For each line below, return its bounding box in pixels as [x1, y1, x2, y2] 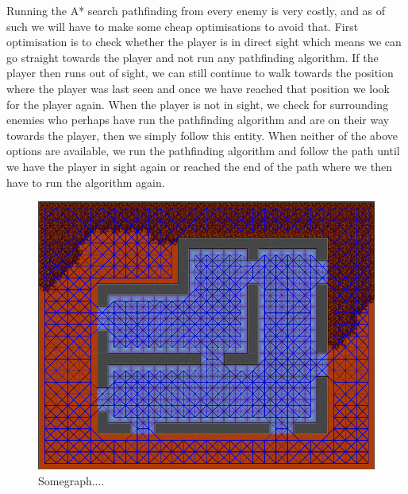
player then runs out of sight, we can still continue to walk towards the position [6, 64, 394, 81]
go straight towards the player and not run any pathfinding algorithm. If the [6, 49, 379, 65]
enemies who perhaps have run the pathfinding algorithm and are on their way [6, 111, 390, 128]
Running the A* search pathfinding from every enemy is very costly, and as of [6, 2, 386, 18]
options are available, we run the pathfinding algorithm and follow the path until [6, 142, 400, 159]
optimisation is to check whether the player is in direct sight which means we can [6, 33, 402, 50]
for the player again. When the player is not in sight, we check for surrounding [6, 95, 389, 112]
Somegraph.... [38, 472, 105, 488]
